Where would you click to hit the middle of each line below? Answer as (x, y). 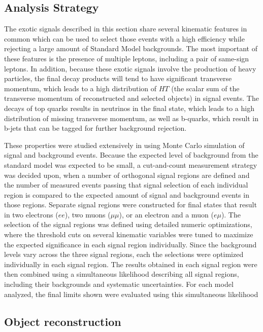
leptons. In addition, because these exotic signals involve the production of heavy (130, 68)
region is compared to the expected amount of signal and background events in (127, 194)
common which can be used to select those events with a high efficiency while (124, 38)
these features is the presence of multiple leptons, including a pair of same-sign (127, 58)
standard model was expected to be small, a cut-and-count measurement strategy (131, 164)
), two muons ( (88, 214)
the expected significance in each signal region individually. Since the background (130, 244)
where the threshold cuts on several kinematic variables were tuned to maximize (129, 234)
